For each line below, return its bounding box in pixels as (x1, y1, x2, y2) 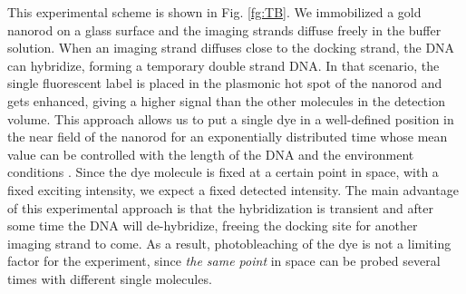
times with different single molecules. (7, 269, 212, 288)
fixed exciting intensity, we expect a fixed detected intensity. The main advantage (7, 180, 459, 199)
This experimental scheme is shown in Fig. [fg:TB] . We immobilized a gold (7, 3, 422, 21)
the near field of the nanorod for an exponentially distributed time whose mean (7, 127, 448, 146)
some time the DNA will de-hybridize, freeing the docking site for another (7, 216, 418, 235)
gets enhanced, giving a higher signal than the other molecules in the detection (7, 91, 445, 110)
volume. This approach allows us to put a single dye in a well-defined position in (7, 109, 454, 128)
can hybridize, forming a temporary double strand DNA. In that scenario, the (7, 55, 440, 74)
